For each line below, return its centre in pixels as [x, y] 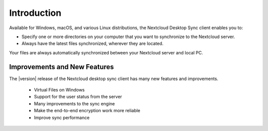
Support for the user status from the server [78, 97]
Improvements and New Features [62, 67]
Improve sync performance [62, 117]
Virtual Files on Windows [59, 90]
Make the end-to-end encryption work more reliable [87, 111]
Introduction [35, 13]
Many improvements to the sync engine [74, 103]
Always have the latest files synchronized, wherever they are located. [93, 44]
